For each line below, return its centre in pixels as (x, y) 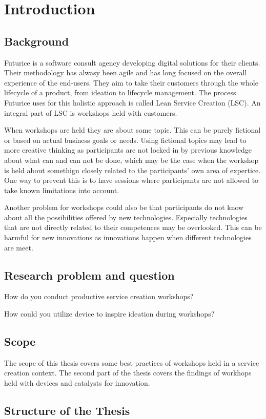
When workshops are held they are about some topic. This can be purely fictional (132, 130)
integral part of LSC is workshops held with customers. (91, 112)
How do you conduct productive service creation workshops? (99, 296)
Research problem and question (89, 275)
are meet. (19, 247)
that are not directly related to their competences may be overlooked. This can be (133, 227)
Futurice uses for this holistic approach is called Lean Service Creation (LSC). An (132, 102)
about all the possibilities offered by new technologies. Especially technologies (126, 217)
